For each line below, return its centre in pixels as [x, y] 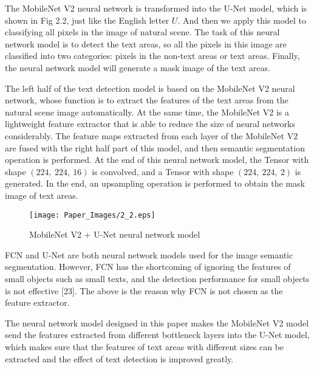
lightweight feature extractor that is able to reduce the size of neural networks [150, 124]
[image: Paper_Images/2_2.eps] [92, 215]
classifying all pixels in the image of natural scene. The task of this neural [142, 32]
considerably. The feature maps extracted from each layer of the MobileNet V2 [152, 135]
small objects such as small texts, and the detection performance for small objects [157, 278]
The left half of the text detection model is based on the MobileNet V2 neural [150, 88]
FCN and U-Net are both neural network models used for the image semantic [149, 254]
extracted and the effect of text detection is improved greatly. [119, 358]
